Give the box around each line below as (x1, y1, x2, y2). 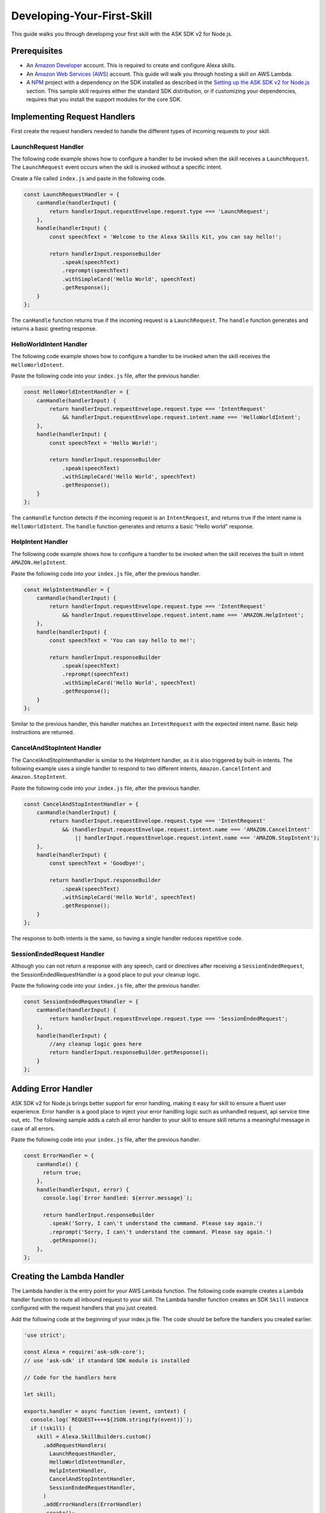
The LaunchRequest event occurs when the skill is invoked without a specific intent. (11, 163, 223, 171)
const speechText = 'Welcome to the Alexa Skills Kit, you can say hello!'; (49, 233, 282, 240)
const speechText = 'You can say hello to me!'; (49, 637, 196, 644)
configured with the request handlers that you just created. (11, 1304, 158, 1311)
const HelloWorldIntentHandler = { (24, 389, 129, 396)
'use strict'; (24, 1331, 66, 1339)
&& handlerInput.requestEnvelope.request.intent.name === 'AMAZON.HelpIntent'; (62, 611, 304, 619)
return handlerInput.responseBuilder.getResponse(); (49, 1049, 209, 1056)
